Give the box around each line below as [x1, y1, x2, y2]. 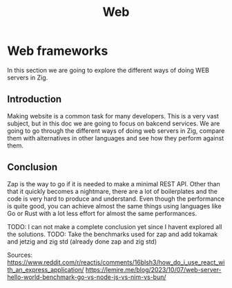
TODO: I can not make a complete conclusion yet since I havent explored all [7, 222, 222, 231]
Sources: [7, 251, 33, 259]
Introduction [7, 93, 62, 105]
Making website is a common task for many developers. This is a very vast [7, 111, 220, 120]
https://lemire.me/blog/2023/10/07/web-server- [85, 265, 222, 273]
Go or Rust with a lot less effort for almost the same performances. [7, 209, 197, 217]
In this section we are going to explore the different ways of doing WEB [7, 66, 209, 74]
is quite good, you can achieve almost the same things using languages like [7, 201, 222, 210]
